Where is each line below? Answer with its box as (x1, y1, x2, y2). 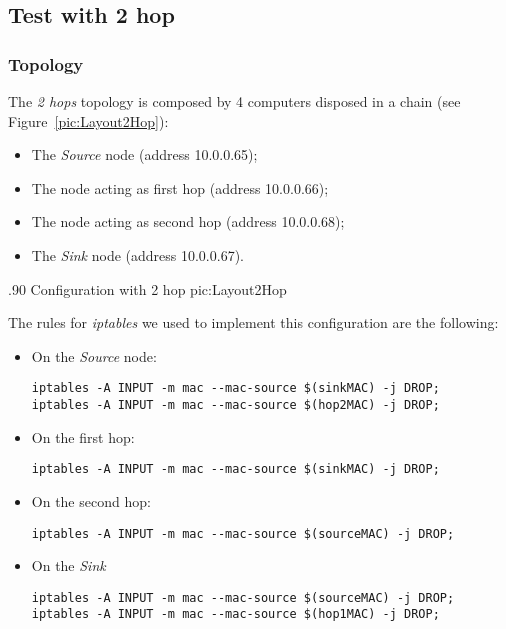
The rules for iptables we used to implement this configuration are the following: (8, 312, 499, 333)
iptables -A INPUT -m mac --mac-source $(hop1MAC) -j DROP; (31, 607, 440, 622)
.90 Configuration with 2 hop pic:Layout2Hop (8, 278, 287, 299)
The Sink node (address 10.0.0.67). (31, 244, 244, 265)
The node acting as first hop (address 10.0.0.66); (31, 177, 329, 198)
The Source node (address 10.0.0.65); (31, 144, 258, 165)
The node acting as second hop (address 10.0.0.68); (31, 211, 345, 232)
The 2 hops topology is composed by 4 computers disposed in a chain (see (8, 91, 461, 111)
